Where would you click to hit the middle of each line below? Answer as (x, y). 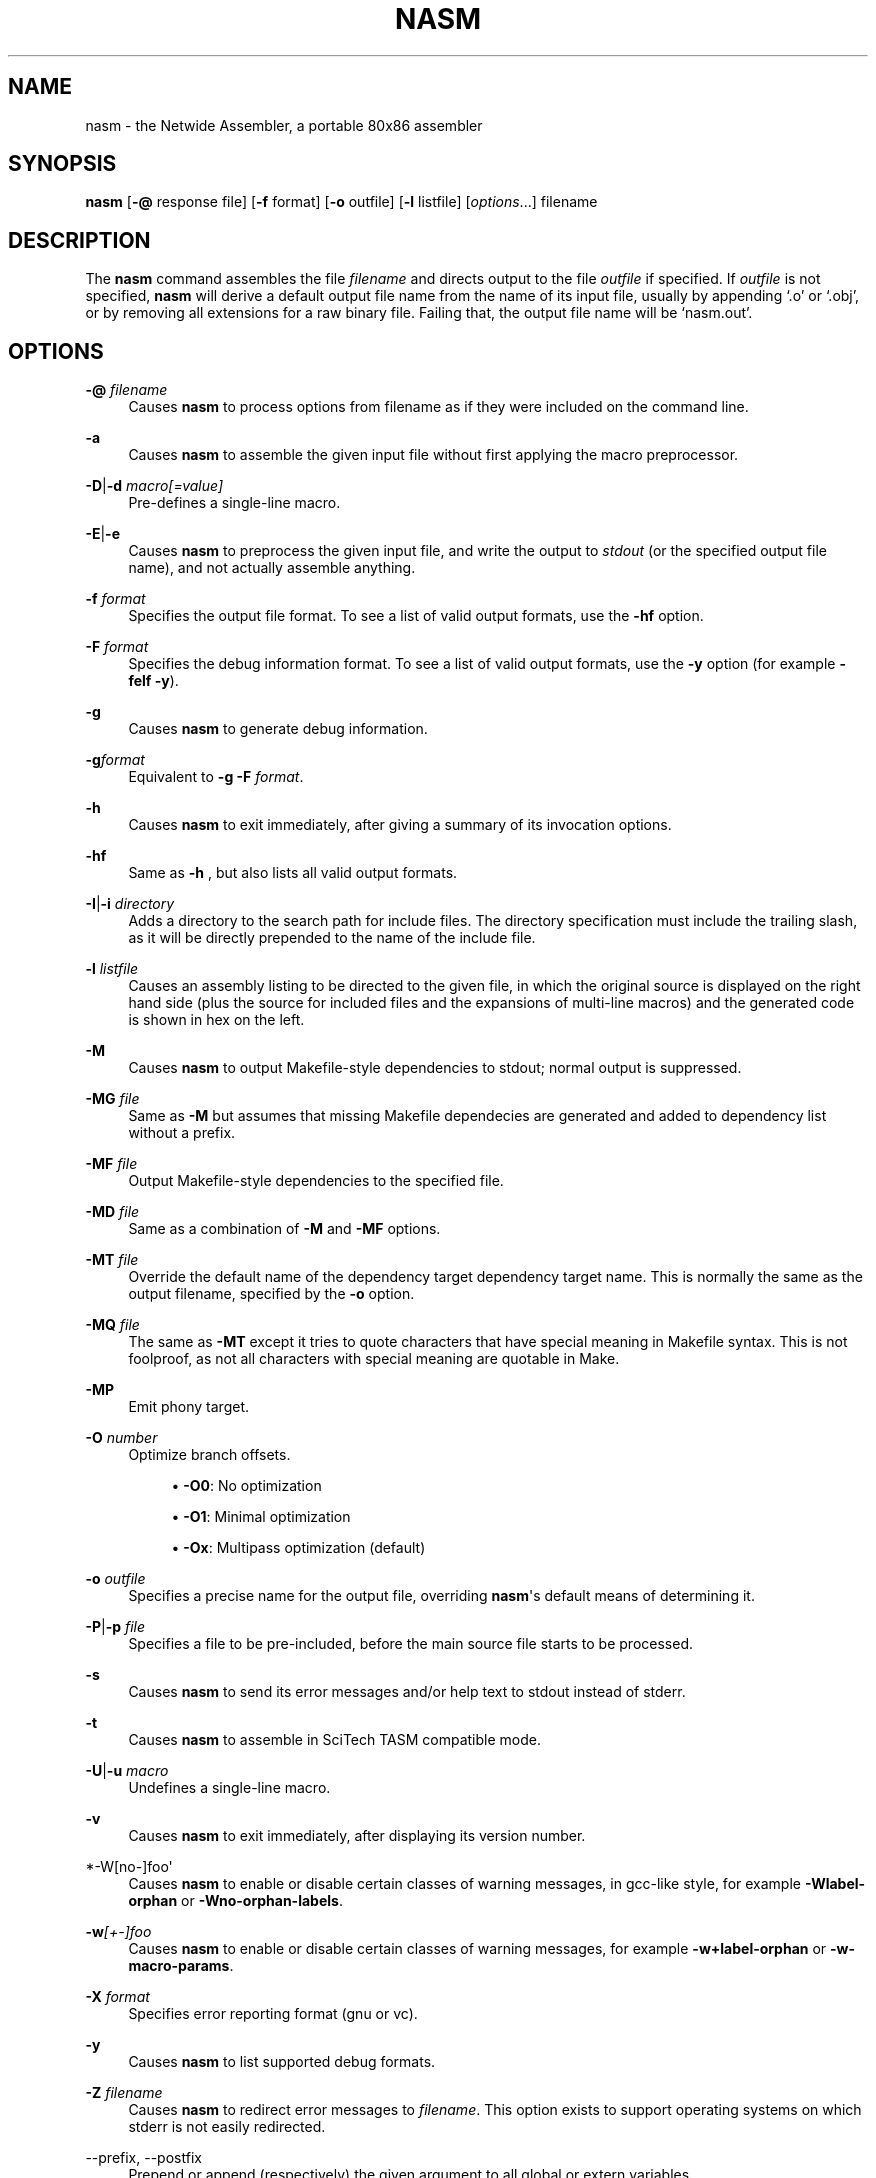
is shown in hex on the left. (216, 1020)
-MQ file (112, 1325)
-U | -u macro (127, 1771)
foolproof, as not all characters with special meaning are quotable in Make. (374, 1359)
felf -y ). (153, 681)
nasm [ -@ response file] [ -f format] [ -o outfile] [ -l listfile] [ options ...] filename (341, 202)
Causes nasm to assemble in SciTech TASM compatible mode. (334, 1740)
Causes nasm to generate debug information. (278, 729)
